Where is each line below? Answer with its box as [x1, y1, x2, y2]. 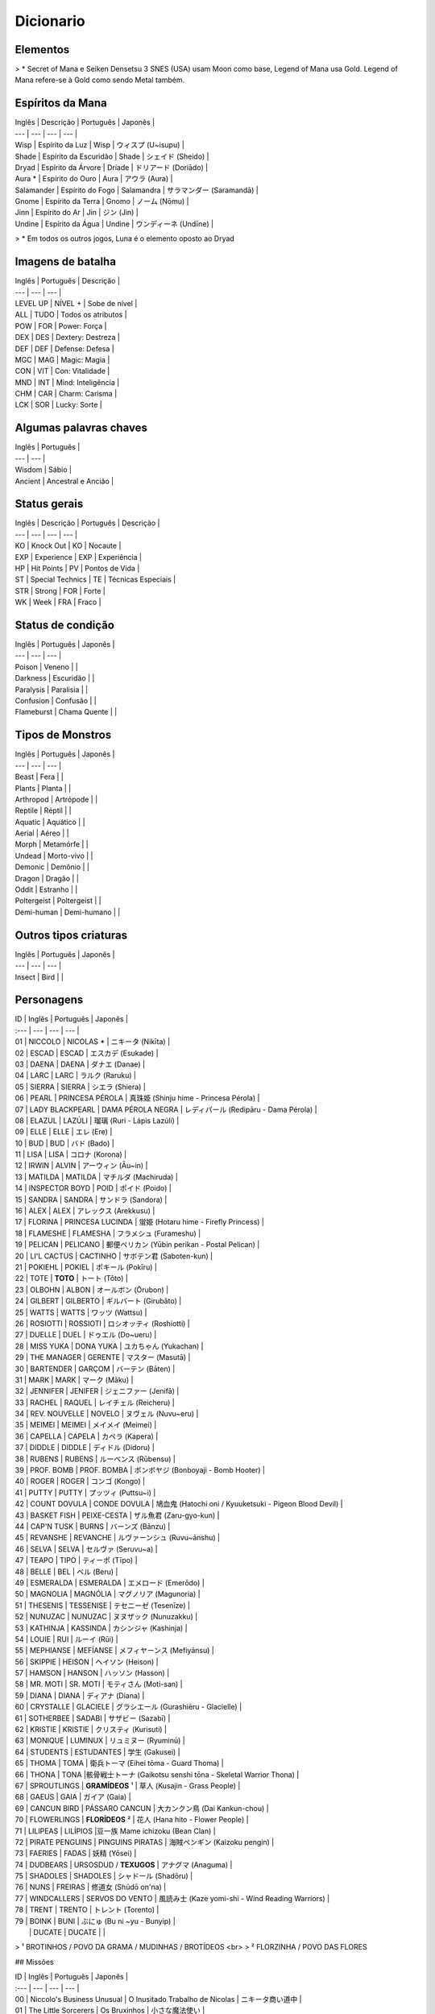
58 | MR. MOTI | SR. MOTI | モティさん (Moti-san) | [14, 1680, 183, 1689]
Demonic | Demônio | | [14, 862, 90, 872]
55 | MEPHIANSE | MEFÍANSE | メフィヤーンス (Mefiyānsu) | [14, 1646, 215, 1656]
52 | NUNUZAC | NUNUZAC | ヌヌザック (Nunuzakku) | [14, 1612, 198, 1622]
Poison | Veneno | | [14, 661, 78, 672]
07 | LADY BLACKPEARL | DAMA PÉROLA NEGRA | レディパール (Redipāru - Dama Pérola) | [14, 1104, 317, 1114]
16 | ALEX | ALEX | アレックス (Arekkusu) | [14, 1206, 155, 1216]
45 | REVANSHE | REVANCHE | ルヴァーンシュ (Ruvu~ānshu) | [14, 1533, 221, 1543]
